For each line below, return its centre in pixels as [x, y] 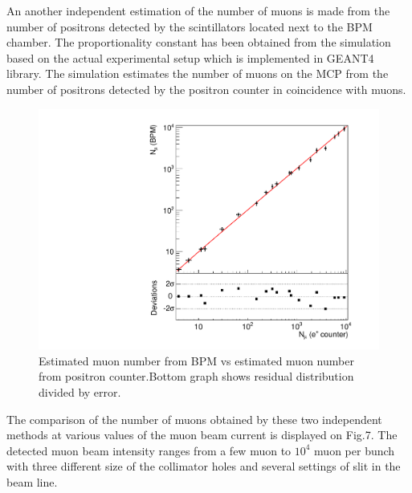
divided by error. [80, 392]
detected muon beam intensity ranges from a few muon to [149, 450]
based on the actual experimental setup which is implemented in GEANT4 [190, 57]
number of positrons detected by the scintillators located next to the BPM [190, 26]
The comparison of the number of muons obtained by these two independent [194, 419]
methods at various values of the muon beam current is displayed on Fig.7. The [202, 435]
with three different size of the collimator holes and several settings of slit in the [204, 466]
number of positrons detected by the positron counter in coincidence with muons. [206, 89]
